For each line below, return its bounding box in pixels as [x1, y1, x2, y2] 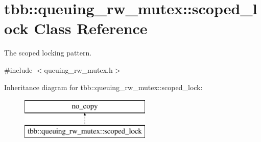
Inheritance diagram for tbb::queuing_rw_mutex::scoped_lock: [4, 81, 203, 92]
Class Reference [34, 18, 148, 39]
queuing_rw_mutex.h [44, 64, 113, 75]
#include [4, 64, 33, 75]
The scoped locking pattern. [4, 47, 92, 58]
